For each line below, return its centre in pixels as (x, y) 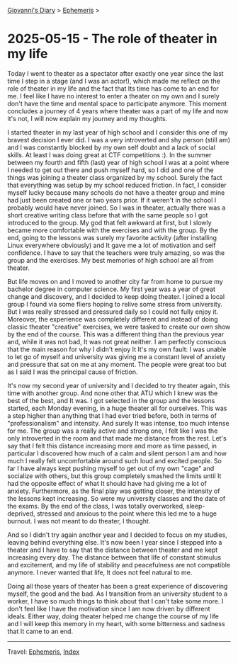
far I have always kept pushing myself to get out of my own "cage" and (111, 468)
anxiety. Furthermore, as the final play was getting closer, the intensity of (114, 491)
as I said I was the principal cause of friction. (73, 372)
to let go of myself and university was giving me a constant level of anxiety (117, 356)
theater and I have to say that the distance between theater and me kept (113, 550)
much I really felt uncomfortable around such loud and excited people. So (114, 460)
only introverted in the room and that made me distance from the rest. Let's (117, 438)
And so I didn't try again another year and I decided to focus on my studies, (118, 535)
